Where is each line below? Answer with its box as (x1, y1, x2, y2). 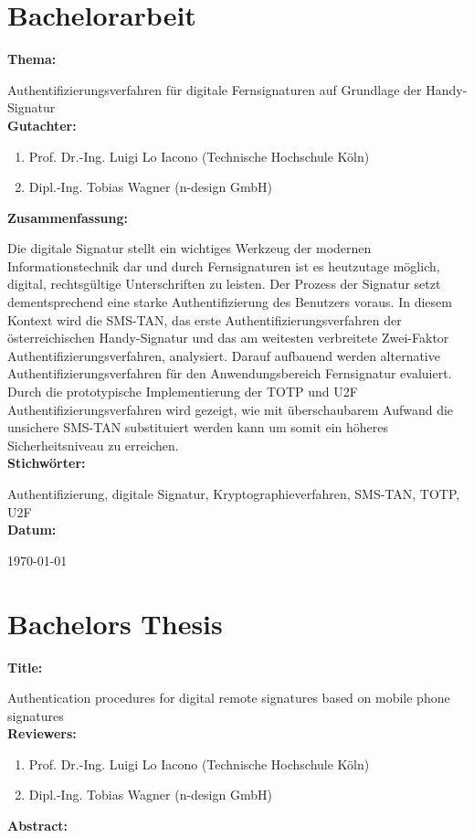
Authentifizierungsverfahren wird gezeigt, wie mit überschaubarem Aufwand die (7, 399, 454, 419)
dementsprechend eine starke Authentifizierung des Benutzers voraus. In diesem (7, 292, 452, 312)
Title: (7, 657, 43, 676)
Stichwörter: (7, 453, 86, 472)
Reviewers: (7, 724, 77, 743)
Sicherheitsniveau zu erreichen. (7, 435, 179, 454)
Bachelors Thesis (7, 604, 223, 642)
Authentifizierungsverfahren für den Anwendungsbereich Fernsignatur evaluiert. (7, 364, 452, 383)
